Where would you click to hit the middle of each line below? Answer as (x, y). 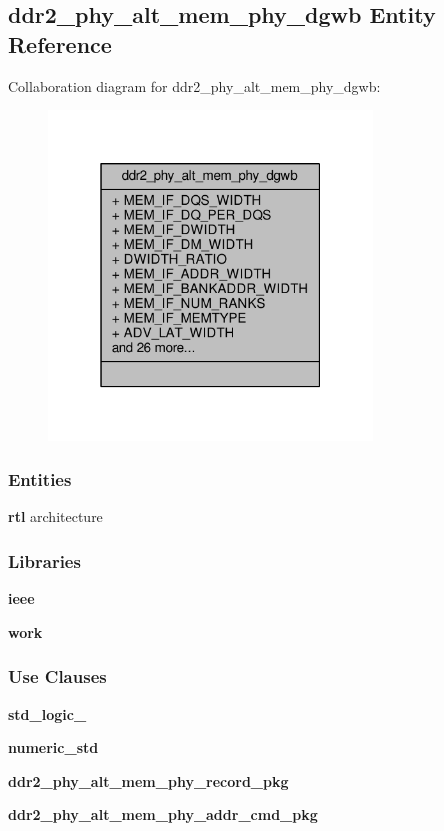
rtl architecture (55, 516)
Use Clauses (57, 676)
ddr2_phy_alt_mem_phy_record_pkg (148, 780)
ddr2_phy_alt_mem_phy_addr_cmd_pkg (163, 814)
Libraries (44, 560)
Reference (60, 43)
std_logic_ (47, 713)
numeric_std (53, 747)
